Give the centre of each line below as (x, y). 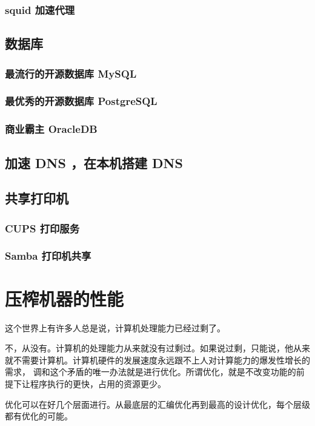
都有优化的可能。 (39, 416)
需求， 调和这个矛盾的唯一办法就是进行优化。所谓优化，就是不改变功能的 (151, 372)
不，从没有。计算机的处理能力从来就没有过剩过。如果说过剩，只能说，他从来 (157, 348)
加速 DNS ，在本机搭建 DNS (94, 162)
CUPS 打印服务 (42, 228)
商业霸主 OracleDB (51, 129)
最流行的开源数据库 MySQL (71, 73)
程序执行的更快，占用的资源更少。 (98, 383)
